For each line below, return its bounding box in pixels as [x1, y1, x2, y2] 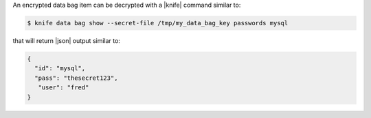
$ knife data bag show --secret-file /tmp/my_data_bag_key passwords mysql [27, 19, 289, 27]
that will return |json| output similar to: [12, 36, 120, 44]
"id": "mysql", [34, 65, 86, 72]
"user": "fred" [38, 84, 89, 91]
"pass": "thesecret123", [34, 74, 118, 82]
